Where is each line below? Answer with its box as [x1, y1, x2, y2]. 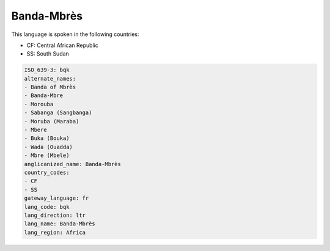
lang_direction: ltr [24, 211, 86, 219]
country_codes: [24, 169, 70, 176]
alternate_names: [24, 75, 76, 82]
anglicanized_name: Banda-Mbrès [24, 161, 122, 167]
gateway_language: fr [24, 195, 89, 202]
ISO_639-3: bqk [24, 67, 70, 73]
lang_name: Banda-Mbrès [24, 220, 96, 227]
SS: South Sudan [26, 50, 70, 57]
